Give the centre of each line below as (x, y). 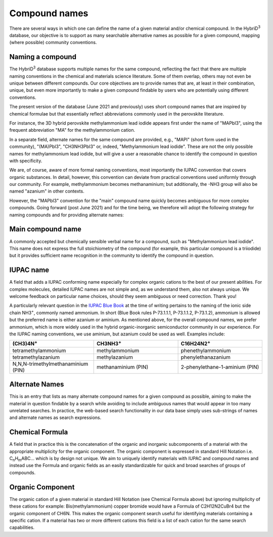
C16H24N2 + (196, 343)
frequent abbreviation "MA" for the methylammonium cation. (72, 130)
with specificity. (26, 161)
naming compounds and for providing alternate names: (66, 215)
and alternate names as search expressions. (55, 417)
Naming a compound (43, 57)
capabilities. (22, 527)
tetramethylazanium (36, 357)
